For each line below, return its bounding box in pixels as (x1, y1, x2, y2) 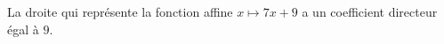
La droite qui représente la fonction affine (7, 3, 233, 20)
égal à (7, 19, 39, 38)
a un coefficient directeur (302, 3, 438, 20)
